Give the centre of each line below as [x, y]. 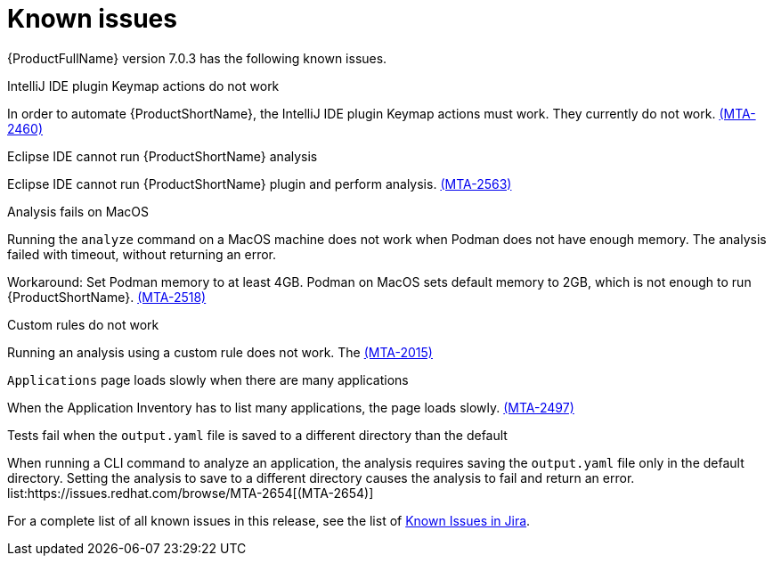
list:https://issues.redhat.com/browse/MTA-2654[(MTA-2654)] [191, 493]
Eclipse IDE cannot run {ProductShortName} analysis [163, 156]
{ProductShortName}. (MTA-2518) [107, 297]
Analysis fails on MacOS [78, 211]
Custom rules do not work [83, 324]
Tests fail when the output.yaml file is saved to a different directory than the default [257, 435]
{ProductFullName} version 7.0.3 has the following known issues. [197, 58]
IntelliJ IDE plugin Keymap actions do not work [143, 86]
